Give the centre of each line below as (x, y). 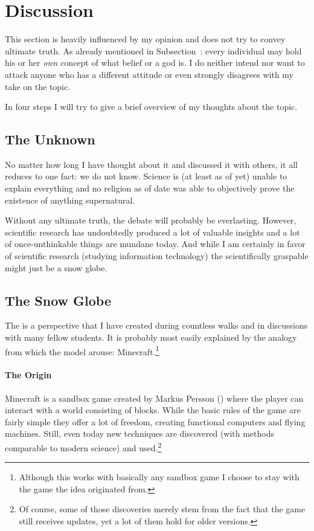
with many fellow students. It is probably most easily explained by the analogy (151, 337)
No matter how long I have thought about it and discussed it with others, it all (151, 164)
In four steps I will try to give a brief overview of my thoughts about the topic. (151, 107)
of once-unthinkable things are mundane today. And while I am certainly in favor (155, 244)
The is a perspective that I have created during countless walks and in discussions (156, 325)
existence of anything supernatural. (70, 200)
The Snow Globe (58, 300)
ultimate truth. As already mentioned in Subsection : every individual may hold (153, 50)
